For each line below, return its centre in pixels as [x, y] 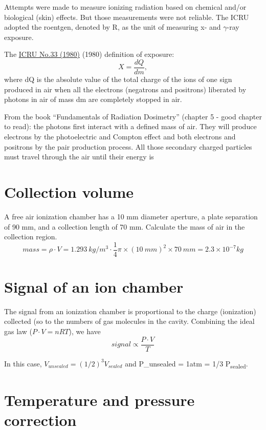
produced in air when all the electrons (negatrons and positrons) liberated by [125, 89]
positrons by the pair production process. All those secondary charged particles [128, 146]
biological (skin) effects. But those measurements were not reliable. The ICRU [127, 17]
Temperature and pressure [99, 400]
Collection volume [69, 191]
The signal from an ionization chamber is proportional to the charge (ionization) [130, 311]
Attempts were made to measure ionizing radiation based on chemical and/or [125, 7]
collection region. [31, 237]
